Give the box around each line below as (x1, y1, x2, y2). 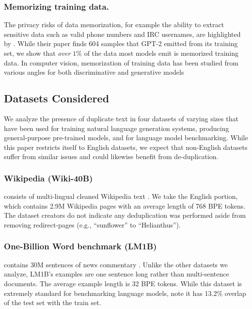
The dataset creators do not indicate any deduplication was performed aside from (4, 210, 246, 220)
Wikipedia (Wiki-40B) (4, 172, 93, 184)
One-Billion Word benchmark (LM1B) (4, 240, 157, 252)
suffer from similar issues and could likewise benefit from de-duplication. (4, 151, 219, 162)
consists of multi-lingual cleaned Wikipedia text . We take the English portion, (4, 191, 238, 201)
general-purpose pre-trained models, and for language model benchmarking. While (4, 132, 248, 143)
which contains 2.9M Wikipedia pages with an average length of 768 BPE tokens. (4, 200, 246, 211)
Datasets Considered (4, 91, 110, 106)
